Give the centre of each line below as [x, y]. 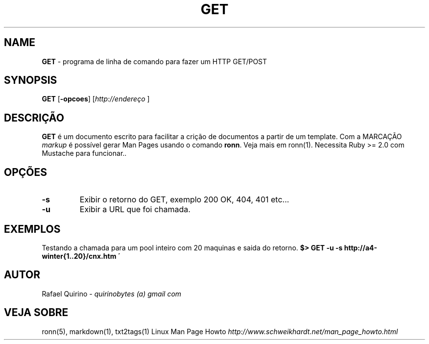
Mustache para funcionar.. [84, 153]
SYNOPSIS [31, 80]
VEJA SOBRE [36, 313]
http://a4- [361, 247]
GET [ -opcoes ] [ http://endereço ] [96, 99]
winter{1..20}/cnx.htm [79, 256]
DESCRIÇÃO [34, 118]
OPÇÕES [26, 172]
